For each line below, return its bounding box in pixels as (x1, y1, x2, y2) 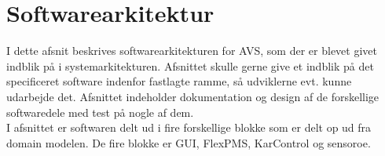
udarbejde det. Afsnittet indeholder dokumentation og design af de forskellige (6, 88, 379, 104)
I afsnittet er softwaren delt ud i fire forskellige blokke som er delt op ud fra (6, 119, 372, 136)
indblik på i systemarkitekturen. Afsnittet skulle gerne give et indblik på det (6, 57, 374, 74)
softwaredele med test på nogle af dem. (6, 103, 194, 120)
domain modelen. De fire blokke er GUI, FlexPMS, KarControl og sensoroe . (6, 134, 371, 151)
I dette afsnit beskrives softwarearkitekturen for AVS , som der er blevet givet (6, 42, 377, 59)
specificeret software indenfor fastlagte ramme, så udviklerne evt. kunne (6, 73, 352, 89)
